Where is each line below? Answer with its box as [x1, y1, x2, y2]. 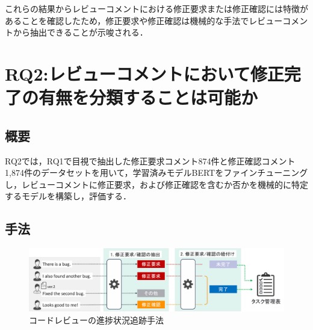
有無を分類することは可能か [39, 85, 258, 110]
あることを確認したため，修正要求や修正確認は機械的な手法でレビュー [5, 14, 283, 26]
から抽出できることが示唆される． [13, 26, 148, 39]
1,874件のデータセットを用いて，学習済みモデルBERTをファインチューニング [5, 166, 308, 179]
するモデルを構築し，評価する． [5, 190, 131, 202]
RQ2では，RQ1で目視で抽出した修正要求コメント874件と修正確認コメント [5, 154, 296, 167]
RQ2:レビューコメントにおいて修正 [5, 61, 284, 86]
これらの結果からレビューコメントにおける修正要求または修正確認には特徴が [5, 2, 308, 14]
